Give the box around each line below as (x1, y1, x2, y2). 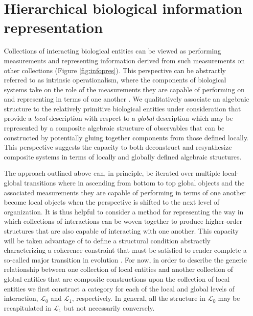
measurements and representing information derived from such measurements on (4, 55, 245, 65)
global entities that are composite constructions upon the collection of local (4, 273, 230, 284)
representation (4, 17, 103, 37)
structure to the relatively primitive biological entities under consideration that (4, 103, 241, 113)
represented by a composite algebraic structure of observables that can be (4, 123, 225, 133)
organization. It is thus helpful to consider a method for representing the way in (4, 206, 244, 216)
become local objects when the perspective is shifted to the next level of (4, 197, 220, 207)
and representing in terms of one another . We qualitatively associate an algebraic (4, 94, 250, 104)
